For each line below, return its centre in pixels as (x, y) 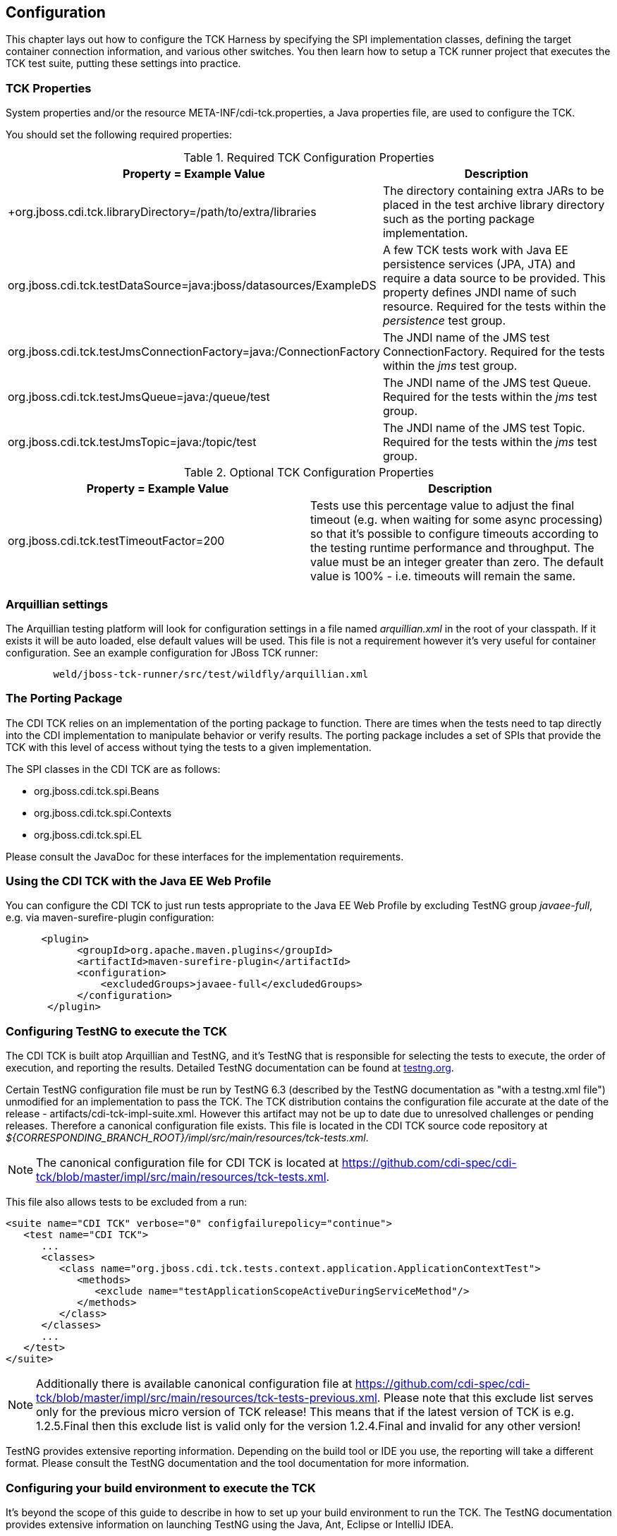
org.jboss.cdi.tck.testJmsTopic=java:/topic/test (132, 442)
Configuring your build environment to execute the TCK (161, 1488)
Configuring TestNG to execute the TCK (117, 1031)
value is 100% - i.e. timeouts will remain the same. (443, 576)
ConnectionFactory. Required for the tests (494, 352)
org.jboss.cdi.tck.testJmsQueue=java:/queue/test (139, 397)
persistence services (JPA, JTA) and (479, 264)
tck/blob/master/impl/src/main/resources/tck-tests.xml (181, 1177)
